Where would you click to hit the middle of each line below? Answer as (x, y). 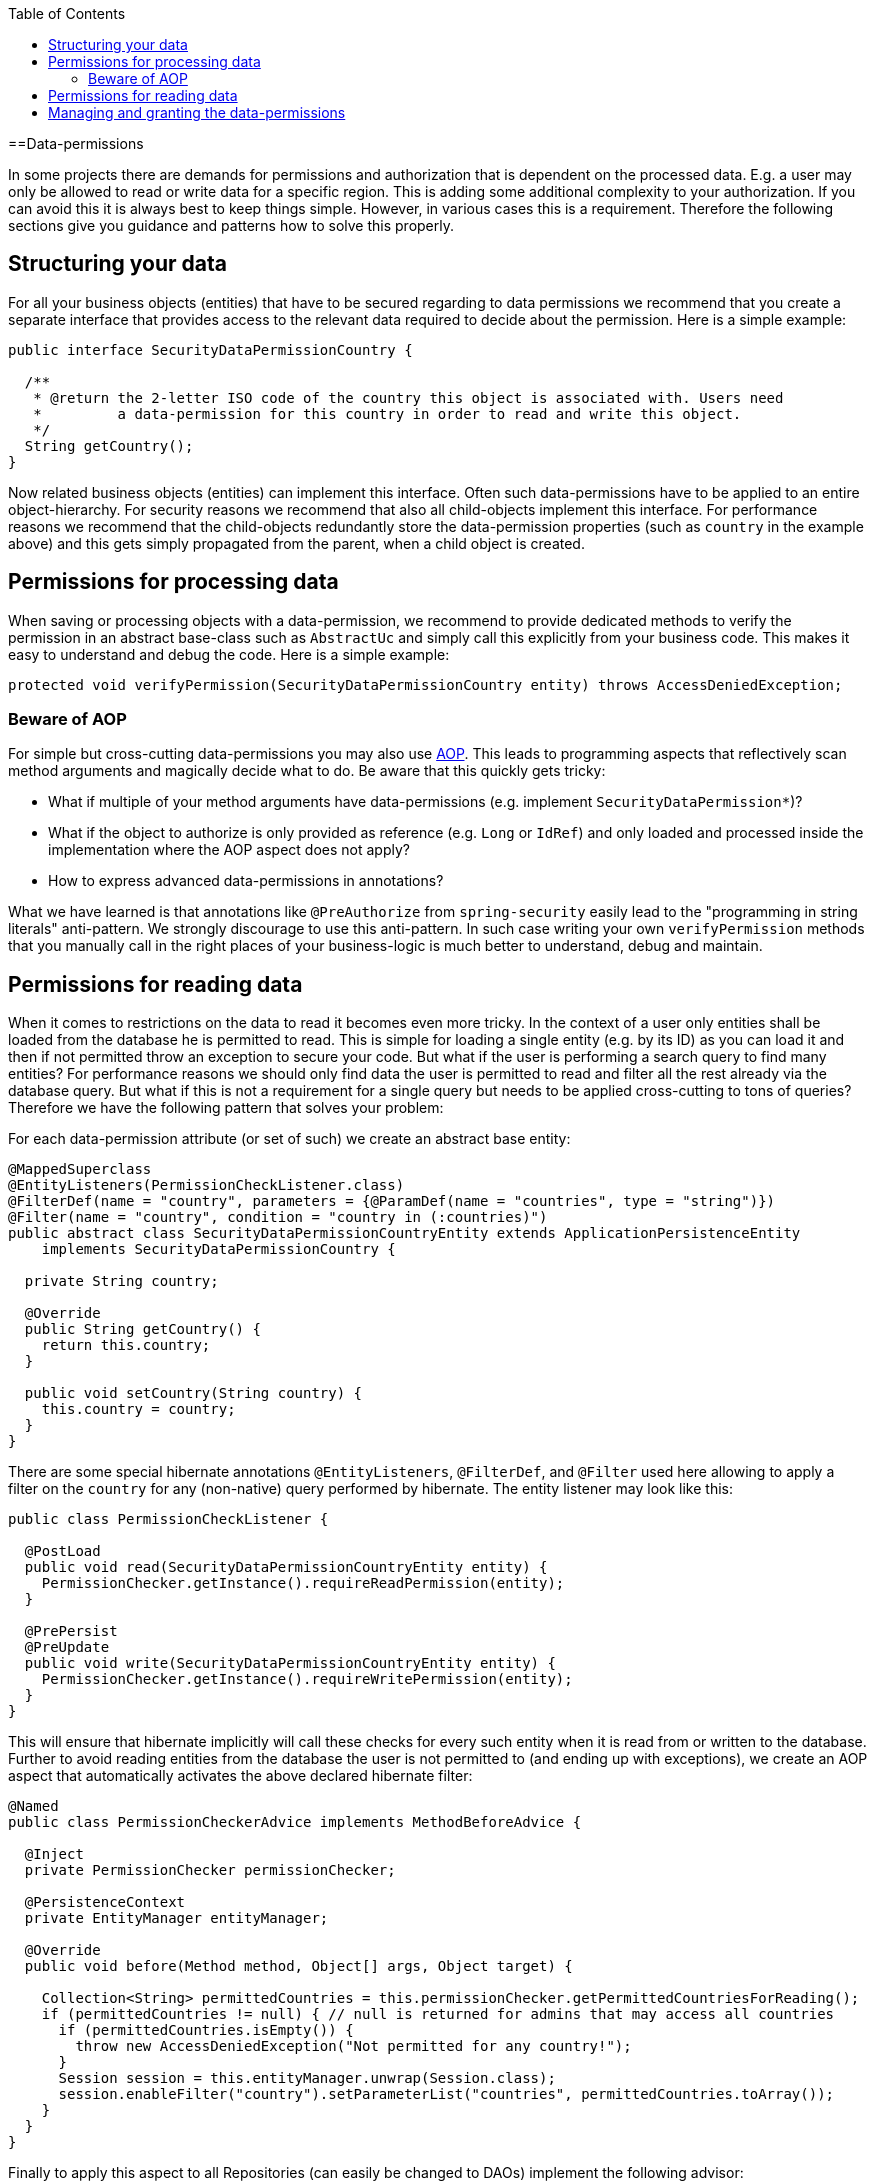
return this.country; (126, 1345)
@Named (33, 1806)
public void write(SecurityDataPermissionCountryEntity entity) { (290, 1663)
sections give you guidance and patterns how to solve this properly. (231, 225)
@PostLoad (62, 1551)
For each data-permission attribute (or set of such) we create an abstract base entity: (289, 1139)
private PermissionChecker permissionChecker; (210, 1870)
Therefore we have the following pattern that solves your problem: (226, 1108)
